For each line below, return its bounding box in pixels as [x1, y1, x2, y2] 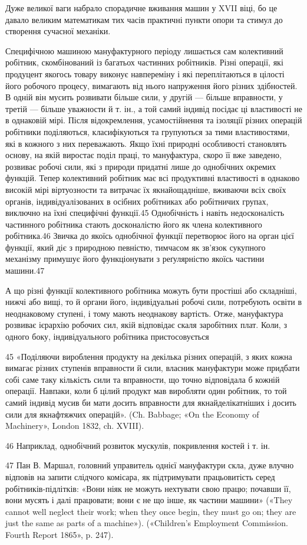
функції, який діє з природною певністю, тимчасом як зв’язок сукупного [5, 241, 266, 253]
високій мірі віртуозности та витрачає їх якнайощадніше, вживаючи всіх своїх [5, 183, 286, 195]
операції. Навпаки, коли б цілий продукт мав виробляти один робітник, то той [5, 385, 287, 397]
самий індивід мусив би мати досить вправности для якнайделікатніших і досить [5, 396, 296, 408]
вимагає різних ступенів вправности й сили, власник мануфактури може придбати [5, 362, 300, 374]
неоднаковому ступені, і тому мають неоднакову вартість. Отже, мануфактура [5, 307, 283, 319]
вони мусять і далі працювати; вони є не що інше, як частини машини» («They [5, 494, 293, 506]
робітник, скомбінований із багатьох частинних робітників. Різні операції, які [5, 56, 283, 68]
